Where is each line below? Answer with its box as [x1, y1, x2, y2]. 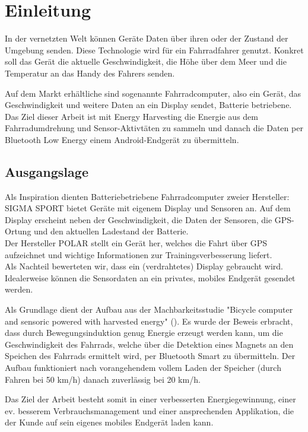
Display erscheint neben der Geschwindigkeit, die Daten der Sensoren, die [5, 213, 272, 225]
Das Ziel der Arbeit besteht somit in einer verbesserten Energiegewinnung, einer [5, 393, 296, 405]
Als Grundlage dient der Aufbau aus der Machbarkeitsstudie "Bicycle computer [5, 303, 293, 316]
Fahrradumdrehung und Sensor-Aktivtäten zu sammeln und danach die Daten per [5, 122, 303, 134]
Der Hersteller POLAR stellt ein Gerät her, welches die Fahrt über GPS [5, 237, 268, 249]
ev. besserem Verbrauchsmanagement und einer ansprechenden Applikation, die [5, 404, 294, 417]
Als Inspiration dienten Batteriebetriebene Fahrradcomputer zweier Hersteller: [5, 190, 290, 202]
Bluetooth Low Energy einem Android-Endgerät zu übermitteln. [5, 133, 239, 145]
